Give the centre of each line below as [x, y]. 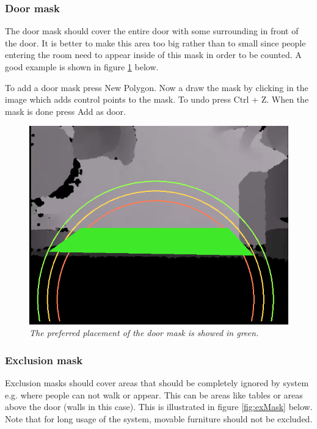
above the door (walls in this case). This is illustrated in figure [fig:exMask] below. [159, 407]
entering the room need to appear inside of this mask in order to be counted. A [153, 55]
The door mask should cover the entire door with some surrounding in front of [152, 31]
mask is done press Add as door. [66, 111]
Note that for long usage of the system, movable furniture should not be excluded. [159, 418]
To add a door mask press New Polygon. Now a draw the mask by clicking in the [157, 87]
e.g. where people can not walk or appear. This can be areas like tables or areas [154, 394]
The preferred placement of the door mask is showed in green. [144, 333]
